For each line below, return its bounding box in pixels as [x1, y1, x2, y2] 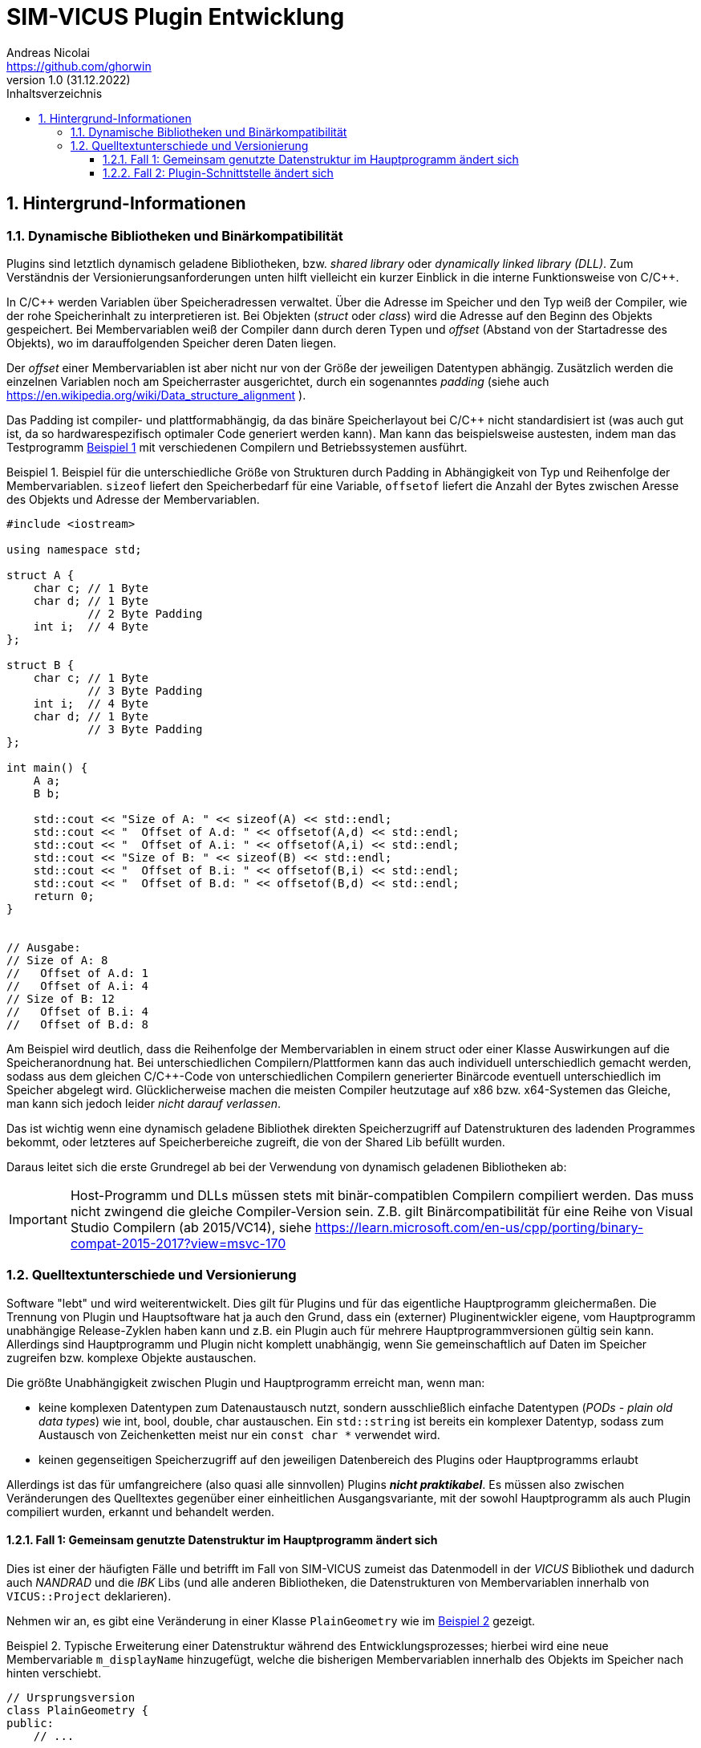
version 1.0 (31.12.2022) [6, 72, 131, 87]
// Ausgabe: [6, 940, 81, 954]
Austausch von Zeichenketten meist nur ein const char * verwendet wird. [38, 1427, 440, 1442]
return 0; [33, 889, 95, 902]
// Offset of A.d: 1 [6, 966, 149, 979]
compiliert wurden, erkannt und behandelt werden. [6, 1504, 275, 1519]
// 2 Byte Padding [87, 606, 203, 620]
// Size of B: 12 [6, 992, 115, 1005]
